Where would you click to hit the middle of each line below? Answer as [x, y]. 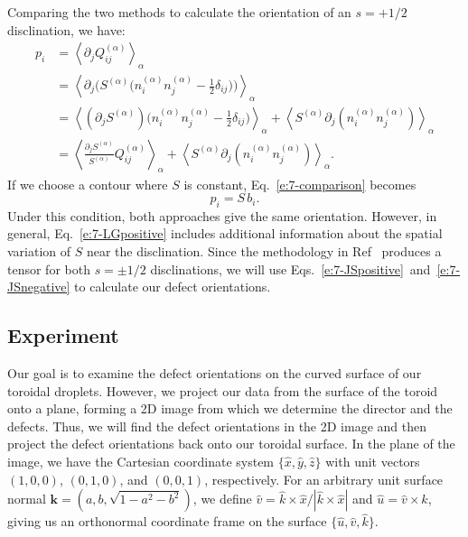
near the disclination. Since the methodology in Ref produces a [264, 251]
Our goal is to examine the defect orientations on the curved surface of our [215, 373]
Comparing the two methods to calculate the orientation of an [179, 12]
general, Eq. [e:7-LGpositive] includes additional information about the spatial [225, 233]
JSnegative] [39, 287]
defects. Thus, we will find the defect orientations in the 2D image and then [217, 426]
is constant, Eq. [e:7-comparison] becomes [300, 184]
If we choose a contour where [88, 184]
